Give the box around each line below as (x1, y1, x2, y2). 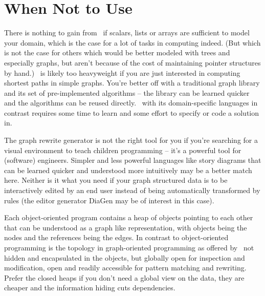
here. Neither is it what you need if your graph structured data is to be (4, 175, 228, 185)
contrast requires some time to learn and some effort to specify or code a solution (4, 107, 259, 118)
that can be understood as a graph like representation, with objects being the (4, 222, 247, 232)
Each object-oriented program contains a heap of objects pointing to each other (4, 212, 253, 223)
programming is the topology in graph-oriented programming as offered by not (4, 242, 254, 252)
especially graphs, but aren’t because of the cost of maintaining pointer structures (4, 57, 261, 68)
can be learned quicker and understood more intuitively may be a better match (4, 164, 252, 175)
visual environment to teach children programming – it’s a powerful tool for (4, 144, 241, 155)
